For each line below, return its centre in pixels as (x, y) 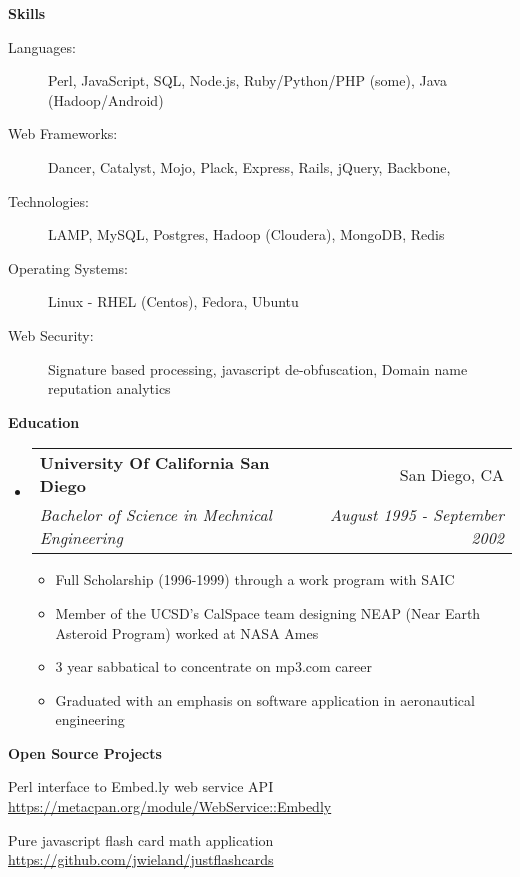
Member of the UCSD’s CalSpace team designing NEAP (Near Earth (268, 612)
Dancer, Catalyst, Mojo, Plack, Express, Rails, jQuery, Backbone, (249, 166)
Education (44, 421)
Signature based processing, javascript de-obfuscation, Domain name (258, 368)
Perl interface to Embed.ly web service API (141, 786)
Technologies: (48, 200)
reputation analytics (109, 388)
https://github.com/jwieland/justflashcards (141, 859)
